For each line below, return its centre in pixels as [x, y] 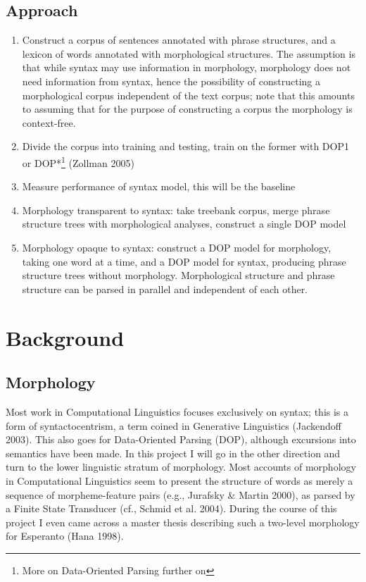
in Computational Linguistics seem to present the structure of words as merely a [179, 480]
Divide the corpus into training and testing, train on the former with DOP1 [185, 146]
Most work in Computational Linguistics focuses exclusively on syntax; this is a [177, 411]
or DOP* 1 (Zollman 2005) [78, 161]
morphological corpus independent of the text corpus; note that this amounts [188, 95]
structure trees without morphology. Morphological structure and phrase [178, 275]
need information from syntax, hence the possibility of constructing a [171, 81]
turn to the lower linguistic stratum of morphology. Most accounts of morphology [181, 467]
